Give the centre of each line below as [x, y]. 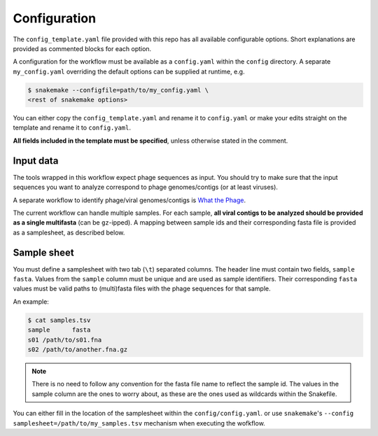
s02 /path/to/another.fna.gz [78, 349]
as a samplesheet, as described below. [69, 232]
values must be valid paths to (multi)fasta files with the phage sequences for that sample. [142, 289]
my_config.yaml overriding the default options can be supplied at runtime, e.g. [129, 71]
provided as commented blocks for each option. [82, 48]
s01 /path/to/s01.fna [65, 340]
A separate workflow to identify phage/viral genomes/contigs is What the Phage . [129, 200]
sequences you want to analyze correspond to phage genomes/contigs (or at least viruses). [145, 187]
